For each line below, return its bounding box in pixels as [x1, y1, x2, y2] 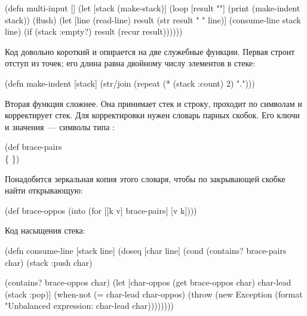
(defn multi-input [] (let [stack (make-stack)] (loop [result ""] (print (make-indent [5, 2, 300, 14]
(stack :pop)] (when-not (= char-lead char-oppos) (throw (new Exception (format [5, 287, 303, 300]
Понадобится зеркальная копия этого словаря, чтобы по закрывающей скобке [5, 172, 285, 185]
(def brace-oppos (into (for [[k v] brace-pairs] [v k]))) [5, 204, 197, 216]
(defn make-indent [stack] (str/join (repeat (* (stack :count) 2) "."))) [5, 76, 255, 89]
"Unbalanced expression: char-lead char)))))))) [5, 299, 174, 312]
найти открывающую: [5, 184, 83, 197]
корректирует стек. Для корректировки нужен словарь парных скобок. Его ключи [5, 109, 300, 121]
